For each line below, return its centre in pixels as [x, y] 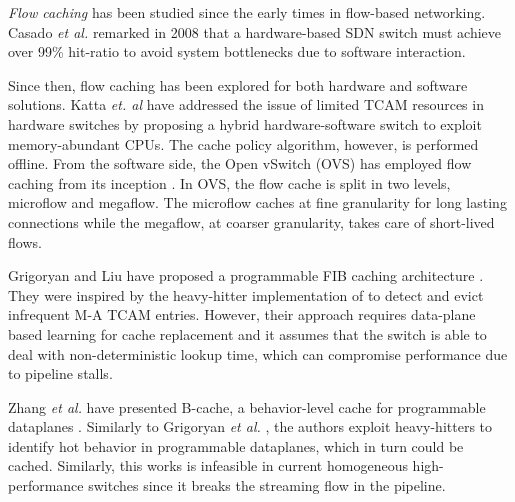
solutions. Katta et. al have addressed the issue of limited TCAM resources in [246, 104]
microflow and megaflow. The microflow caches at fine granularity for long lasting [257, 202]
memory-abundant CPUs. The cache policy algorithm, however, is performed [243, 143]
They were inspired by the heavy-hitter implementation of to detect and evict [246, 294]
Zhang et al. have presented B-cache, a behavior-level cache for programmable [247, 406]
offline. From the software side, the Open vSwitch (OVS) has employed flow [240, 163]
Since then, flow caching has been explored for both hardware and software [238, 84]
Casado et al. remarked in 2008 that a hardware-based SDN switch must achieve [254, 31]
